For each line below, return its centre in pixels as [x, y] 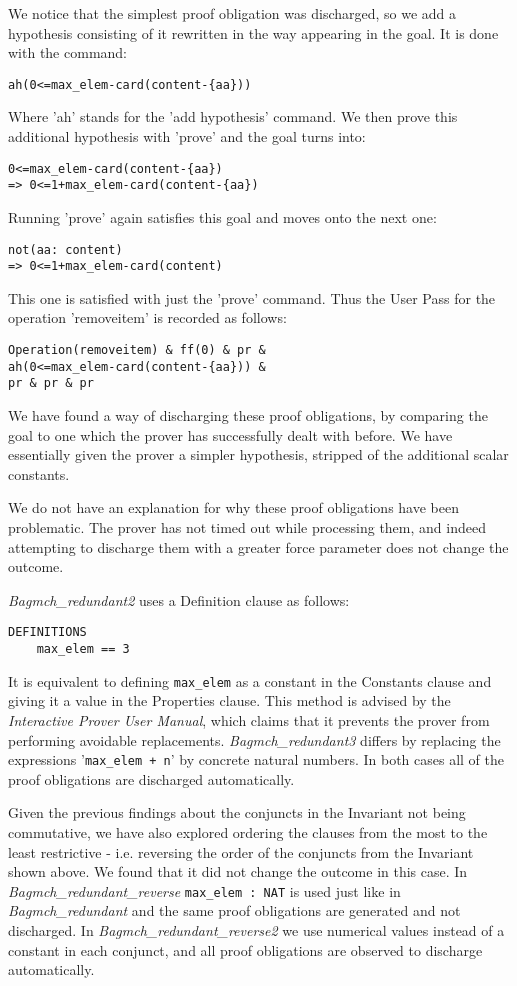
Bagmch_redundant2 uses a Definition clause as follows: [179, 599]
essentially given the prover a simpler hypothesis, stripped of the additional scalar [258, 454]
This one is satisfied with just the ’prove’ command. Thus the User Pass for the [252, 297]
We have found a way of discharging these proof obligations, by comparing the [248, 415]
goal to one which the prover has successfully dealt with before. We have [230, 434]
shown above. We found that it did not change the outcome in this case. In [238, 871]
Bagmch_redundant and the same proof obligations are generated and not [234, 910]
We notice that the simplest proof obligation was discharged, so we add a [232, 13]
